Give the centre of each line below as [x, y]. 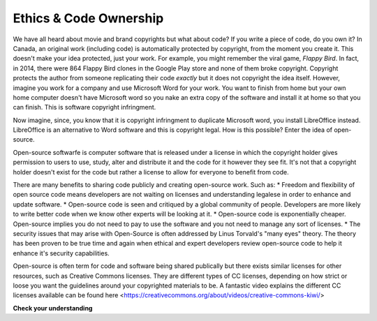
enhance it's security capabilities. [61, 253]
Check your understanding [53, 308]
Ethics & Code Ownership [88, 18]
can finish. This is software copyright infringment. [84, 107]
